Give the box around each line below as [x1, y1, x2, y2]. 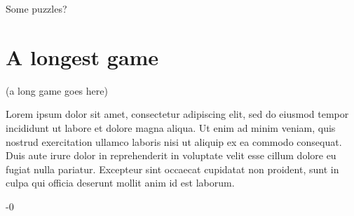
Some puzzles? [6, 1, 67, 15]
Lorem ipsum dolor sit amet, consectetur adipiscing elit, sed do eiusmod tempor [6, 107, 349, 121]
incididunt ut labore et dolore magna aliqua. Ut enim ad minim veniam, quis [6, 120, 336, 135]
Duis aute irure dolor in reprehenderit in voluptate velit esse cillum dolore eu [6, 148, 336, 163]
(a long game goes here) [6, 83, 108, 97]
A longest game [6, 42, 159, 71]
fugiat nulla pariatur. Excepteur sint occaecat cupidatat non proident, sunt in [6, 161, 339, 176]
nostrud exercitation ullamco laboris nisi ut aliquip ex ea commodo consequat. [6, 134, 342, 149]
